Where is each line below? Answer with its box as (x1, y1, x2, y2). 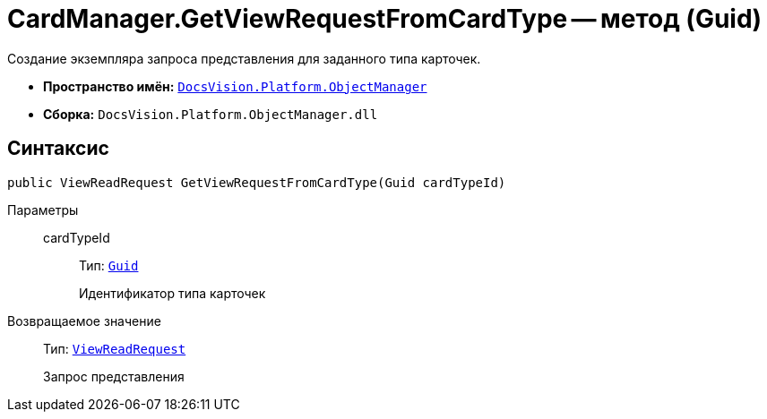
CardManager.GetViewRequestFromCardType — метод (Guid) (7, 4, 763, 34)
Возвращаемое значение (7, 312, 161, 329)
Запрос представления (43, 368, 185, 384)
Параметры (7, 201, 79, 218)
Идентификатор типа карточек (79, 285, 266, 301)
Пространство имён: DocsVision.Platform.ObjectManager (43, 78, 427, 94)
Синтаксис (7, 137, 109, 160)
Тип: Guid (79, 257, 139, 273)
